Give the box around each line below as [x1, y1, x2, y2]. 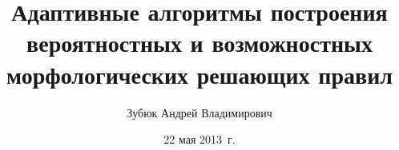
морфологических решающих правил [6, 57, 393, 90]
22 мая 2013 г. [163, 131, 236, 148]
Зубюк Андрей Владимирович [127, 104, 272, 120]
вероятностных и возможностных [26, 26, 373, 59]
